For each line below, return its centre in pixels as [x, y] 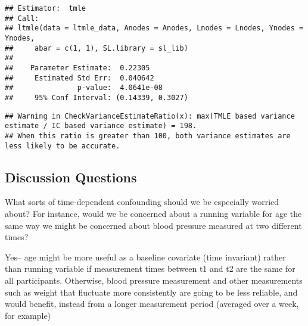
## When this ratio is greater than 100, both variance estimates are [148, 136]
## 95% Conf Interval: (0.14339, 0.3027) [97, 97]
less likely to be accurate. [63, 146]
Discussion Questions [71, 177]
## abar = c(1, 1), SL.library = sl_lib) [97, 48]
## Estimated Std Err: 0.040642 [80, 78]
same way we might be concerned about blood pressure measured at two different [153, 225]
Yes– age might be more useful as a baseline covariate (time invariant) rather [145, 257]
